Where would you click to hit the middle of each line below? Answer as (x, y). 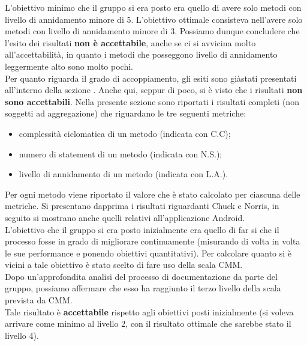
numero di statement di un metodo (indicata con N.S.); (121, 153)
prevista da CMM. (39, 300)
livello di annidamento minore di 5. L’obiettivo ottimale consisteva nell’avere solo (154, 19)
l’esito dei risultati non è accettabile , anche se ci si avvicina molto (130, 42)
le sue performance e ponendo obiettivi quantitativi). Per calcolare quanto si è (148, 253)
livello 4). (22, 335)
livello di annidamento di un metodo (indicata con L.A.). (124, 174)
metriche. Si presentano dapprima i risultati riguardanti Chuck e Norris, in (142, 206)
